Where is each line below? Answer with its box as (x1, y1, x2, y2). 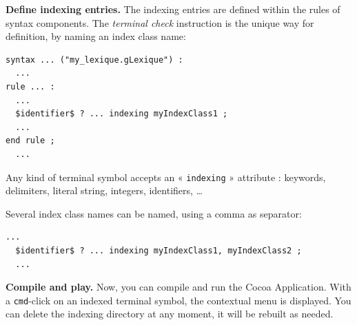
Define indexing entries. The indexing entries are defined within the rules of (6, 2, 340, 16)
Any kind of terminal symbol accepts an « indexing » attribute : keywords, (6, 169, 326, 184)
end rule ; (6, 136, 55, 146)
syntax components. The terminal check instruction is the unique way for (6, 15, 314, 30)
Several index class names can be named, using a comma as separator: (6, 206, 302, 220)
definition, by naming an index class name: (6, 29, 186, 43)
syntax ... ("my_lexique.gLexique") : (6, 54, 183, 65)
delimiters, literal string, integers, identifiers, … (6, 183, 203, 198)
